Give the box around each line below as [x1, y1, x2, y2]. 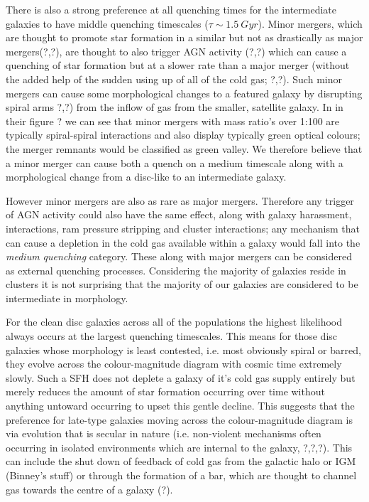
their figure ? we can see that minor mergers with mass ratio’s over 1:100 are [6, 113, 340, 128]
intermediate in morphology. [6, 290, 128, 305]
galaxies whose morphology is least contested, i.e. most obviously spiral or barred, [6, 342, 361, 357]
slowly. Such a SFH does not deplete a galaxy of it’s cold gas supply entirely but [6, 370, 356, 385]
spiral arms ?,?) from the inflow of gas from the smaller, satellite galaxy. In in [6, 100, 343, 114]
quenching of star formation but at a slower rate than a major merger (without [6, 58, 350, 73]
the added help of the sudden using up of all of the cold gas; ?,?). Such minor [6, 71, 342, 86]
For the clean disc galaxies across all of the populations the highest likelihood [6, 314, 343, 329]
